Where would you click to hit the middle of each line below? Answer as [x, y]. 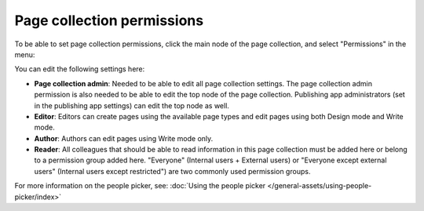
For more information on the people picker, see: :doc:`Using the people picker [140, 186]
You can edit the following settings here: [80, 69]
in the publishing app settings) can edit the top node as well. [132, 105]
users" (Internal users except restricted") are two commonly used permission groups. [172, 171]
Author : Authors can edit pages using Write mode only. [124, 138]
